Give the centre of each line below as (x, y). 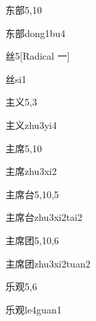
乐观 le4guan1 (34, 309)
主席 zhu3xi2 (31, 171)
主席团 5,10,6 (32, 240)
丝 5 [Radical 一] (38, 56)
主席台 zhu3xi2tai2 (44, 217)
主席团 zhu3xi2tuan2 (48, 263)
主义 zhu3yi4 (31, 124)
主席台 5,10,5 (32, 194)
